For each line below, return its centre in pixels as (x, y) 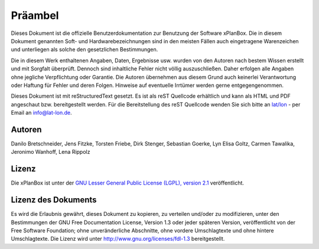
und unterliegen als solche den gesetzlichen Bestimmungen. (84, 50)
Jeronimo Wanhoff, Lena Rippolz (51, 152)
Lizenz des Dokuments (54, 200)
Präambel (35, 15)
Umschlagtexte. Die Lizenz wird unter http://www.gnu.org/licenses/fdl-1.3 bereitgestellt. (118, 239)
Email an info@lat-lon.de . (41, 113)
